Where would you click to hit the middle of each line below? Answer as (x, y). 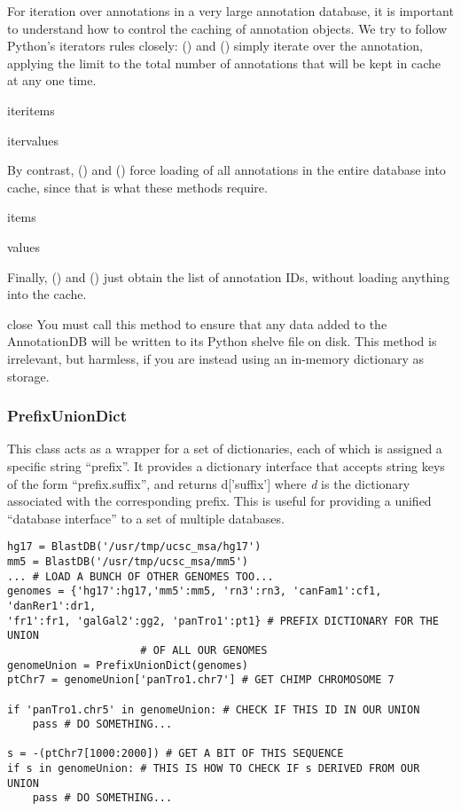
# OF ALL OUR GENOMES (204, 650)
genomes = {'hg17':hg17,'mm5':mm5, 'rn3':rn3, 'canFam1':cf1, (195, 591)
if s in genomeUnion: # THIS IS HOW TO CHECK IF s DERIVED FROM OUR (214, 769)
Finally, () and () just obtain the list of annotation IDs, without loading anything (228, 276)
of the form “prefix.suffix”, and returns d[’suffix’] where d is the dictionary (209, 483)
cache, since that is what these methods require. (137, 187)
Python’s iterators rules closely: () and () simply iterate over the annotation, (215, 46)
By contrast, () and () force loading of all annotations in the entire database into (227, 170)
